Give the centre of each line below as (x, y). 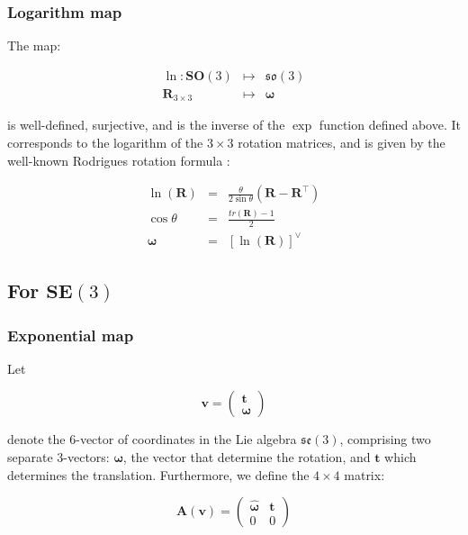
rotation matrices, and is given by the (342, 142)
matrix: (364, 474)
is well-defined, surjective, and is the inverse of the (146, 125)
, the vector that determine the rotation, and (247, 457)
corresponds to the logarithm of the (105, 142)
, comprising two (385, 439)
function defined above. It (390, 125)
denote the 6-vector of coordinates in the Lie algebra (152, 439)
